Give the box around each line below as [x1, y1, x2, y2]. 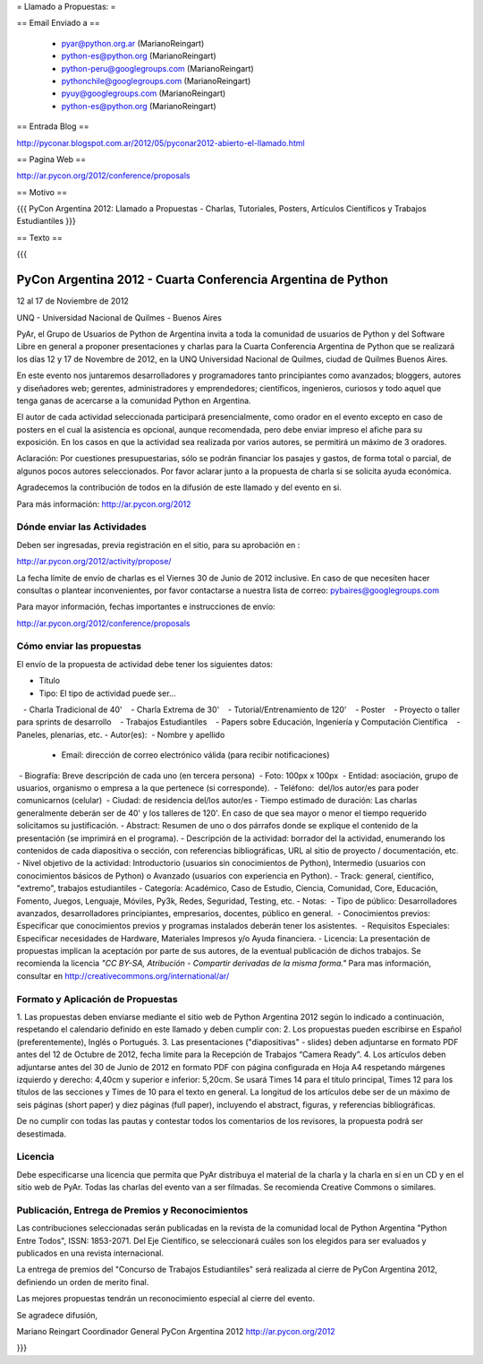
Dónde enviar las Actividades [16, 520, 148, 533]
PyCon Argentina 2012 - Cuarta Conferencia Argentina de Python [16, 272, 389, 287]
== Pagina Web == [16, 153, 87, 165]
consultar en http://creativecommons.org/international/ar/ [16, 970, 230, 981]
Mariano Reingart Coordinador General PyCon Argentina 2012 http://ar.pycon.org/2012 [16, 1325, 335, 1336]
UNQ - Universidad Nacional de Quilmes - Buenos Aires [16, 312, 223, 322]
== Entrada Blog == [16, 121, 89, 132]
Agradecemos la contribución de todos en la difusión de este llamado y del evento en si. [16, 482, 342, 493]
